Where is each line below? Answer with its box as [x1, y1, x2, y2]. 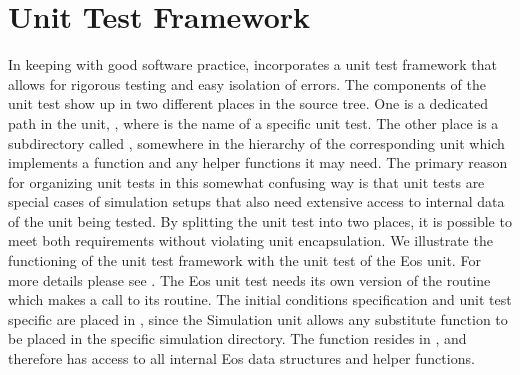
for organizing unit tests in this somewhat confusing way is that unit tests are [8, 171, 485, 192]
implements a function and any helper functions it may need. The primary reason [8, 152, 508, 173]
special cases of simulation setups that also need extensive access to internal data [8, 191, 505, 212]
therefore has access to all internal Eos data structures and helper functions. [8, 348, 475, 369]
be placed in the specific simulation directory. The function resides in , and [8, 328, 467, 349]
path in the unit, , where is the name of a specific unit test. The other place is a [8, 112, 499, 133]
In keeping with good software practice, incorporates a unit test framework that [8, 54, 497, 75]
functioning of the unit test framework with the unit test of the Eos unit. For [8, 250, 481, 271]
